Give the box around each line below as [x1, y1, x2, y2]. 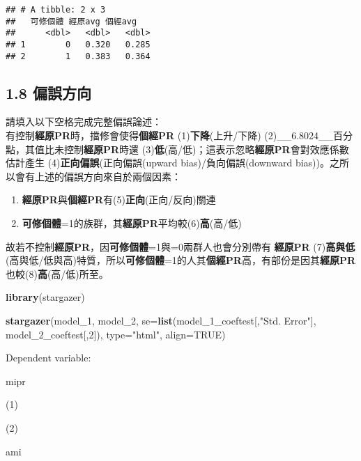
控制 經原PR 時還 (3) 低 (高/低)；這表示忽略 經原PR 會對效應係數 [63, 141, 349, 156]
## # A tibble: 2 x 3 [6, 5, 106, 15]
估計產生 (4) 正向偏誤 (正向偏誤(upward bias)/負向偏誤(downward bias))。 [6, 155, 330, 170]
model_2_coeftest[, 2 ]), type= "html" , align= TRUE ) [6, 327, 226, 341]
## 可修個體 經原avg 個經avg [6, 16, 137, 26]
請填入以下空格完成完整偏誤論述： [6, 114, 162, 129]
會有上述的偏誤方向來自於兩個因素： [15, 169, 181, 183]
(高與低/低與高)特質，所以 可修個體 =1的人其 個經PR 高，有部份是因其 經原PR [6, 253, 355, 267]
